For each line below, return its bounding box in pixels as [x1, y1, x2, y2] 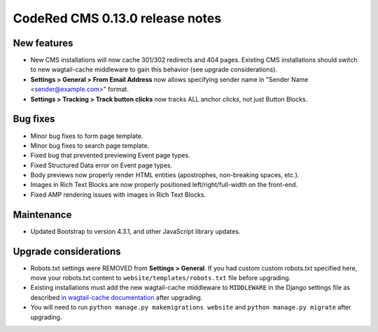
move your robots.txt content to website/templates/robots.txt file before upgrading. [30, 274, 291, 282]
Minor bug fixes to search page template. [30, 141, 150, 150]
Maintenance [13, 209, 72, 221]
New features [13, 37, 73, 49]
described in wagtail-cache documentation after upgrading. [30, 293, 203, 301]
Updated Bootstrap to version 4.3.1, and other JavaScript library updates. [30, 227, 241, 235]
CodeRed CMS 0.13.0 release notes [13, 11, 222, 26]
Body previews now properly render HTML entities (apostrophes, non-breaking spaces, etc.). [30, 171, 300, 179]
